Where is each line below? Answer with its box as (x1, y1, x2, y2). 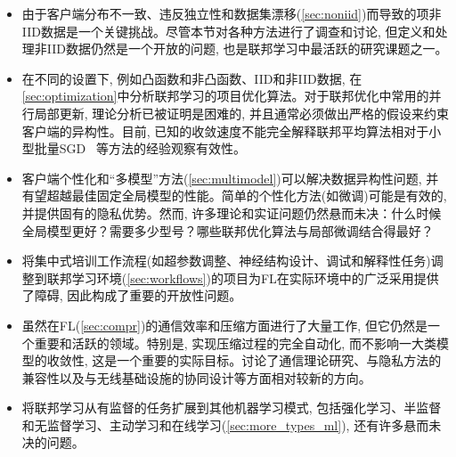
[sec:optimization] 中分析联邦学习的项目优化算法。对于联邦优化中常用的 (21, 86, 429, 105)
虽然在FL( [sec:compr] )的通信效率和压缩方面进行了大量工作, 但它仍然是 (21, 315, 427, 334)
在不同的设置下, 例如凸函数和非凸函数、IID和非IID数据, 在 (21, 69, 362, 87)
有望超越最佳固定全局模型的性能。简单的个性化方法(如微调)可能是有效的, (21, 186, 447, 205)
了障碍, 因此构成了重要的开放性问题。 (21, 286, 242, 305)
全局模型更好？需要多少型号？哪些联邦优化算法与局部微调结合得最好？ (21, 221, 434, 240)
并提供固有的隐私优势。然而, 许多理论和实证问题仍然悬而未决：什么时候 (21, 203, 442, 222)
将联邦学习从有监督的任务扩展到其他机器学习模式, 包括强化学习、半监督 (21, 398, 442, 417)
